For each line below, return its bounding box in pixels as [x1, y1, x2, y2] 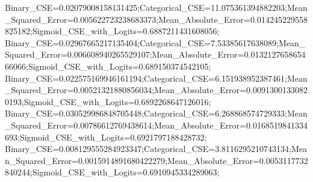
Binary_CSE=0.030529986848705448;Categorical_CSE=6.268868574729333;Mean [5, 107, 308, 120]
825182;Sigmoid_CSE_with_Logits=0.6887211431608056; [5, 25, 220, 37]
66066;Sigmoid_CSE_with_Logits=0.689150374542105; [5, 59, 211, 72]
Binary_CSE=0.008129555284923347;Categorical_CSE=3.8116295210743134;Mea [5, 142, 307, 155]
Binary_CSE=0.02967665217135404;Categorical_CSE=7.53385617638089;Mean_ [5, 36, 306, 49]
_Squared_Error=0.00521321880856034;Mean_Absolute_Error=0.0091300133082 [5, 83, 308, 96]
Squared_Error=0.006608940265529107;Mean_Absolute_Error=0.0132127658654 [5, 48, 306, 61]
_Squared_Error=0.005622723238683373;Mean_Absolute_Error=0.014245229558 [5, 13, 308, 25]
